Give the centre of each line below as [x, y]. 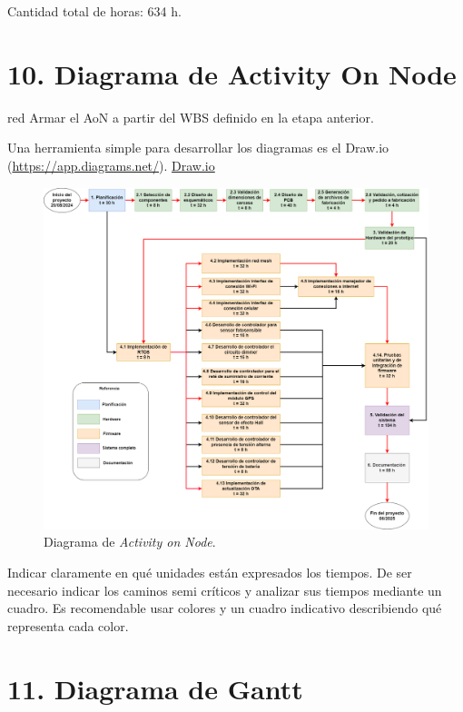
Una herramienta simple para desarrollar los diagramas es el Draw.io [198, 148]
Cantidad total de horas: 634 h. [94, 11]
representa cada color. [68, 625]
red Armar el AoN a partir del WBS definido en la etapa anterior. [191, 117]
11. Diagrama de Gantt [155, 688]
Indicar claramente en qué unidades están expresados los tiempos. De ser [210, 573]
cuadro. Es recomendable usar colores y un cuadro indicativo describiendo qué [225, 608]
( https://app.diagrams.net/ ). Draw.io [111, 165]
